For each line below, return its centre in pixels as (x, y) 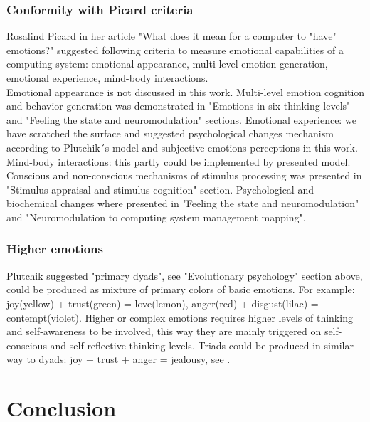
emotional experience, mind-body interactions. (107, 78)
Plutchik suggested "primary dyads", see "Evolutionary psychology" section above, (185, 275)
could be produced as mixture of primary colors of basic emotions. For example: (181, 289)
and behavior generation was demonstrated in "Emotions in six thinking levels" (179, 106)
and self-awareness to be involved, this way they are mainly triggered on (164, 331)
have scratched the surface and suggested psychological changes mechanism (170, 133)
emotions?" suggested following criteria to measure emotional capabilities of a (175, 49)
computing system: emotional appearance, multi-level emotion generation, (167, 64)
